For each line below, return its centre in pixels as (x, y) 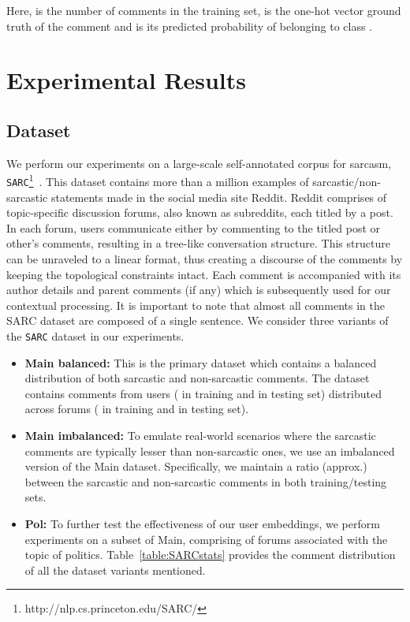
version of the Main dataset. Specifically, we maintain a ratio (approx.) (196, 466)
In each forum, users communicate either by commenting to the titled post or (194, 227)
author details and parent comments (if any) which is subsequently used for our (199, 290)
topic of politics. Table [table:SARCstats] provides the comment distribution (210, 555)
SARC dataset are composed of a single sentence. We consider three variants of (198, 320)
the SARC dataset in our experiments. (95, 336)
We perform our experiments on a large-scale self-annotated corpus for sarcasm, (199, 163)
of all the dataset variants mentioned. (115, 570)
